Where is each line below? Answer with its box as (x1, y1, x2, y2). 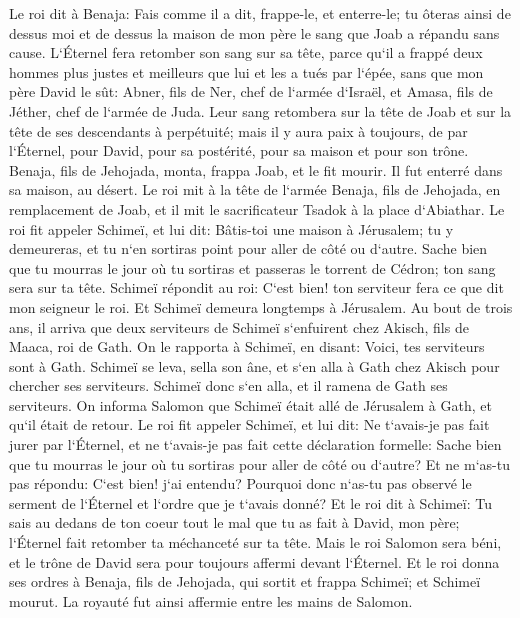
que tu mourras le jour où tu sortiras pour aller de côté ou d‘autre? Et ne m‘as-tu (9, 453, 510, 474)
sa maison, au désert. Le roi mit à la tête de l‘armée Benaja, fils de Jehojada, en (9, 179, 501, 200)
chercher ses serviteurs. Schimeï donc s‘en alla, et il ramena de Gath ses (9, 375, 448, 396)
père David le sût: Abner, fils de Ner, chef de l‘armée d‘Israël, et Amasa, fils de (9, 81, 493, 102)
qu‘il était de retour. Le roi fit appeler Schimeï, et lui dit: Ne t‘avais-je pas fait (9, 414, 490, 435)
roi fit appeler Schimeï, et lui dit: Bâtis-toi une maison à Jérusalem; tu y (9, 218, 454, 239)
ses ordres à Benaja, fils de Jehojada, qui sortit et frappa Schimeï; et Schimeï (9, 571, 481, 592)
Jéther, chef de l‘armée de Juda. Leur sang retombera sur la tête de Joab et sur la (9, 100, 512, 121)
